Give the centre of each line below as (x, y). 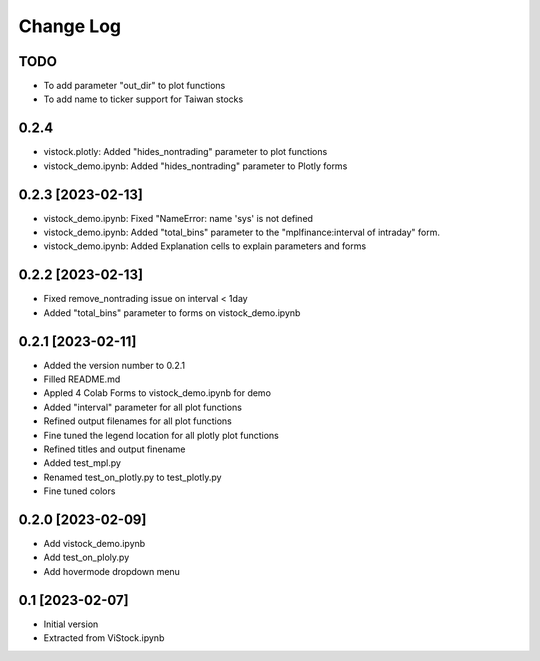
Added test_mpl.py (82, 463)
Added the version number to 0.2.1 (114, 365)
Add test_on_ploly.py (86, 557)
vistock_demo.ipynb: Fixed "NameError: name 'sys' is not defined (178, 218)
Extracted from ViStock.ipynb (104, 638)
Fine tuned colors (79, 491)
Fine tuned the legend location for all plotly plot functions (161, 435)
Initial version (71, 624)
